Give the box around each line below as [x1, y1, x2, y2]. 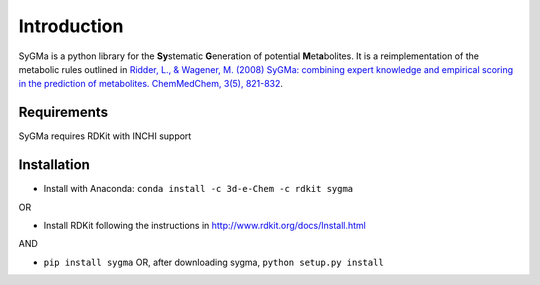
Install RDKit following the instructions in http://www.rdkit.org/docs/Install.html [43, 219, 367, 231]
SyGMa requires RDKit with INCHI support [18, 130, 192, 142]
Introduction [18, 15, 124, 37]
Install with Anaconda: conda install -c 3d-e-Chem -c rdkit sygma [43, 183, 354, 195]
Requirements [18, 104, 109, 121]
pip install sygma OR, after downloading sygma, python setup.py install [43, 256, 384, 268]
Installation [18, 156, 90, 174]
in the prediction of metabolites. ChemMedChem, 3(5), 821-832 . [18, 78, 284, 90]
